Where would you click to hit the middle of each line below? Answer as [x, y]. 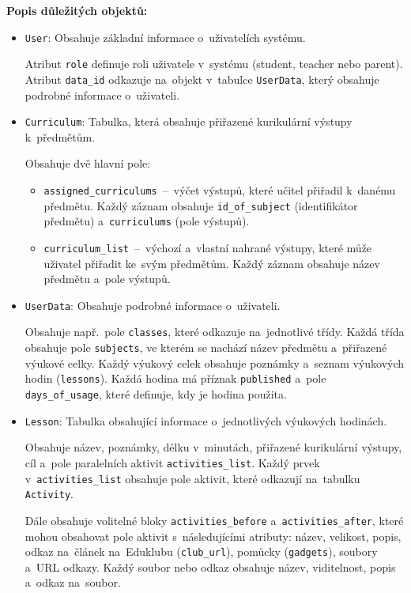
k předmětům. [60, 136]
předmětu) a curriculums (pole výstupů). [147, 221]
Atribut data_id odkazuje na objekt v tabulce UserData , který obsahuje [202, 79]
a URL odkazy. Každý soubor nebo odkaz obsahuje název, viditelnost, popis [210, 567]
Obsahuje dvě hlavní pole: [88, 163]
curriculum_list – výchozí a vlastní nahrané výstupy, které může [208, 247]
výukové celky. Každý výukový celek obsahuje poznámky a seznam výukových [215, 363]
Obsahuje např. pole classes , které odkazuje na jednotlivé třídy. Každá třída [215, 332]
